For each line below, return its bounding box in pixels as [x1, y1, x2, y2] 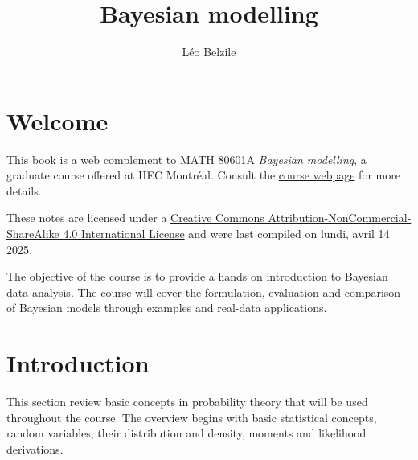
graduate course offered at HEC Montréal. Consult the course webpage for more [6, 166, 400, 183]
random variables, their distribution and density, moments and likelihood [6, 425, 367, 442]
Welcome [6, 104, 109, 137]
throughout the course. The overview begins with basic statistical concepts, [6, 409, 377, 425]
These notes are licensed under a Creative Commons [6, 209, 264, 226]
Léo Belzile [182, 43, 236, 60]
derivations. [6, 440, 64, 457]
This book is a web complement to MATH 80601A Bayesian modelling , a [6, 150, 367, 167]
